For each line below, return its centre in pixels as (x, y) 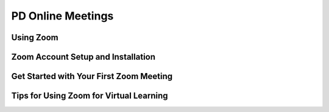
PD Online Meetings (62, 16)
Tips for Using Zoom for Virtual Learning (90, 96)
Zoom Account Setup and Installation (83, 57)
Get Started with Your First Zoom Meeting (92, 76)
